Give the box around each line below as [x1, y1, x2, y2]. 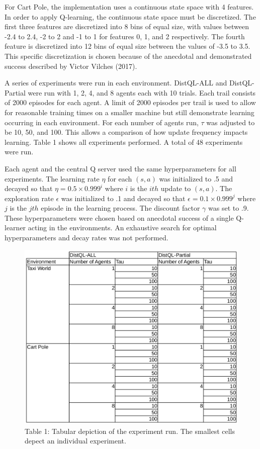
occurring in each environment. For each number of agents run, [5, 117, 199, 127]
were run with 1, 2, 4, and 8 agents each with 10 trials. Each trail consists [28, 87, 256, 98]
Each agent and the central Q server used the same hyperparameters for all [5, 163, 236, 173]
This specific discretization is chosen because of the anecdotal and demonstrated [5, 50, 252, 61]
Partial [5, 87, 26, 98]
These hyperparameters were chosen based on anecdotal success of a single [5, 212, 234, 223]
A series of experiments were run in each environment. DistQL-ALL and [5, 77, 227, 88]
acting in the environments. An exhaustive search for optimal [28, 222, 217, 233]
